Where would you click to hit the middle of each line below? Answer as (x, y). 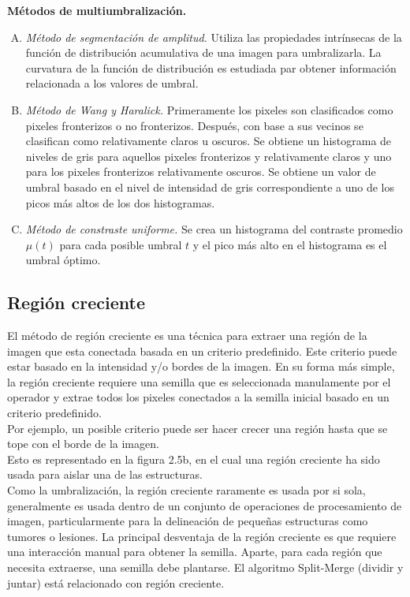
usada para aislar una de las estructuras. (105, 474)
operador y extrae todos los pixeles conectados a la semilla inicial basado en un (198, 397)
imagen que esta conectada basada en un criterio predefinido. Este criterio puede (202, 351)
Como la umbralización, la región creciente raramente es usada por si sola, (186, 490)
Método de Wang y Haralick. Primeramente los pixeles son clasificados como (209, 109)
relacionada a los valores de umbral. (112, 83)
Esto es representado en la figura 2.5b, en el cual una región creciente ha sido (194, 459)
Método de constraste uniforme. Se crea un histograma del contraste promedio (214, 229)
